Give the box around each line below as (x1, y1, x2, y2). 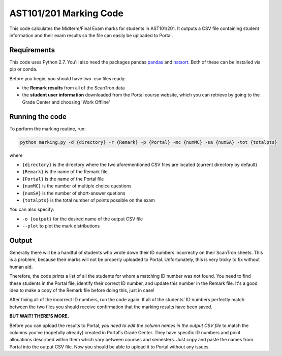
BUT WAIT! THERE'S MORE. (9, 313, 69, 319)
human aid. (9, 264, 33, 270)
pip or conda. (9, 66, 38, 72)
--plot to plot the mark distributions (22, 223, 100, 229)
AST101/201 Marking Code (9, 8, 124, 19)
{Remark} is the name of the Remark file (22, 169, 108, 175)
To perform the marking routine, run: (9, 125, 86, 132)
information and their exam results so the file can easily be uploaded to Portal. (9, 32, 173, 38)
